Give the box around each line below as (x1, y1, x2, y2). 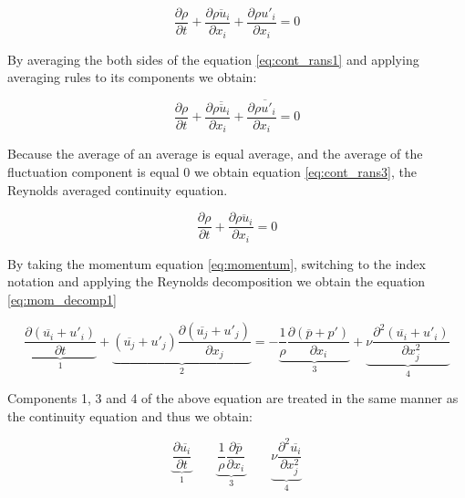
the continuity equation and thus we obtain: (7, 406, 253, 425)
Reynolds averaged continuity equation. (7, 180, 228, 199)
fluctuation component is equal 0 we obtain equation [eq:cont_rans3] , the (7, 162, 418, 182)
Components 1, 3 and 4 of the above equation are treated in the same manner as (7, 389, 459, 408)
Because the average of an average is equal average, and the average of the (7, 144, 423, 163)
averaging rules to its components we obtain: (7, 67, 257, 87)
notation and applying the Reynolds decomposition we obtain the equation (7, 272, 426, 291)
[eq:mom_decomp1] (7, 289, 117, 308)
